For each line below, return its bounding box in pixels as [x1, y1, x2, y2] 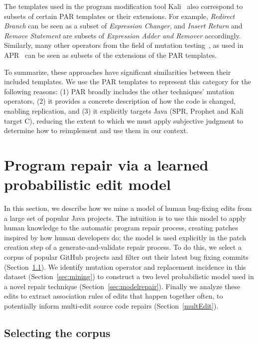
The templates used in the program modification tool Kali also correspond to [4, 1, 243, 11]
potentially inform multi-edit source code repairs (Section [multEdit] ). [4, 300, 219, 311]
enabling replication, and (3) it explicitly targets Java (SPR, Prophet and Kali [4, 105, 244, 116]
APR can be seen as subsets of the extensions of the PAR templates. [4, 49, 217, 60]
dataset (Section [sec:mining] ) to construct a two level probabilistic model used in [4, 271, 254, 282]
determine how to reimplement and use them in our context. [4, 125, 188, 136]
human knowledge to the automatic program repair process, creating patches [4, 222, 238, 233]
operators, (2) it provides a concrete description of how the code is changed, [4, 96, 236, 106]
